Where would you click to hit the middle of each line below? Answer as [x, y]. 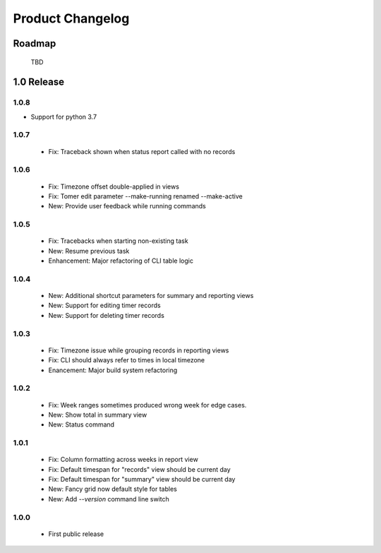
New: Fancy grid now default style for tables [113, 489]
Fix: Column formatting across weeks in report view [123, 460]
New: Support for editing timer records [105, 305]
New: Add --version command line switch [109, 499]
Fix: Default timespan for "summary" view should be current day [142, 480]
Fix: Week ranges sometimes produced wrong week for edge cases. [147, 405]
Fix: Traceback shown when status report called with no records [142, 151]
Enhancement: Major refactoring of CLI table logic [121, 261]
